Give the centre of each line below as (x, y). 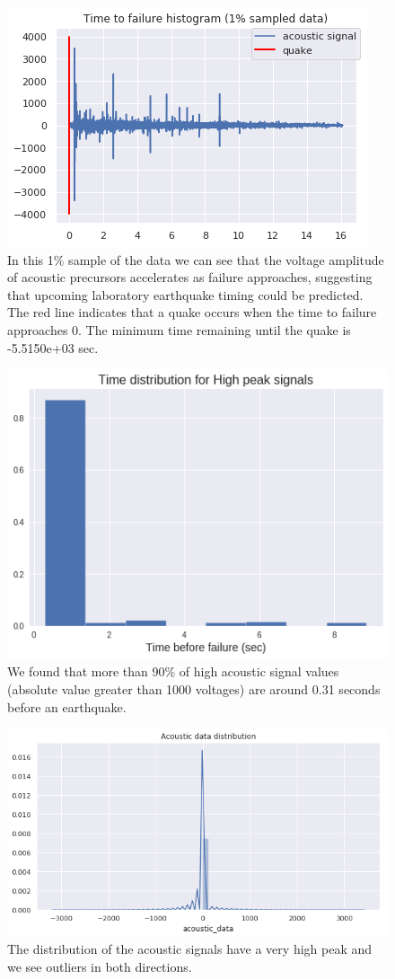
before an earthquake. (67, 706)
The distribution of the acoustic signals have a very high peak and (190, 949)
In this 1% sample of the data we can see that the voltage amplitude (196, 259)
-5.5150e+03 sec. (53, 347)
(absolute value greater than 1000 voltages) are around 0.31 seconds (194, 688)
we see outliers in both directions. (100, 966)
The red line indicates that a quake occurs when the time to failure (192, 312)
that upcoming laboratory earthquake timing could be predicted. (185, 294)
